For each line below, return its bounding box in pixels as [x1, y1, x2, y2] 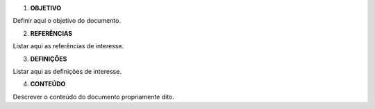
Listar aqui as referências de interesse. [12, 42, 124, 50]
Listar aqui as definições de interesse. [12, 67, 122, 75]
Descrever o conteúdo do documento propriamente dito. [12, 92, 175, 101]
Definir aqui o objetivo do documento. [12, 17, 122, 25]
